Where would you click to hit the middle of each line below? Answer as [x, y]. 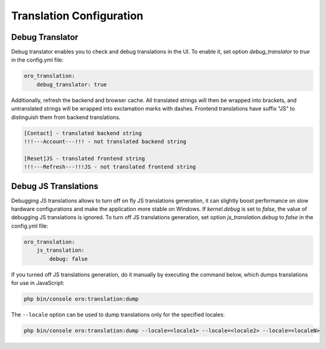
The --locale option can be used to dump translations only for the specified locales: [118, 315]
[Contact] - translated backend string [83, 133]
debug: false [69, 259]
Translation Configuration [77, 16]
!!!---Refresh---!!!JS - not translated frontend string [110, 167]
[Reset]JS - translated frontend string [84, 158]
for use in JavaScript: [38, 283]
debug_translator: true [72, 84]
